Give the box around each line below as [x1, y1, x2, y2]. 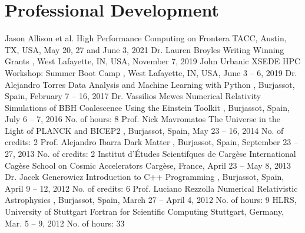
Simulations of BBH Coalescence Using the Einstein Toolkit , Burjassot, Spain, [5, 101, 290, 113]
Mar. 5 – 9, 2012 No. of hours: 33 [5, 216, 125, 229]
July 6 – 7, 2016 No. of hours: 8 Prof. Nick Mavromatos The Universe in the [5, 113, 280, 125]
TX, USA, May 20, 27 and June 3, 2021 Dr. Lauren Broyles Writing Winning [5, 43, 284, 55]
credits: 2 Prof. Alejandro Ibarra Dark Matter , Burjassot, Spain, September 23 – [5, 136, 298, 148]
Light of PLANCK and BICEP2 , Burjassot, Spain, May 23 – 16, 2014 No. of [5, 124, 284, 136]
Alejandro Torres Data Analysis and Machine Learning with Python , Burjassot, [5, 78, 295, 90]
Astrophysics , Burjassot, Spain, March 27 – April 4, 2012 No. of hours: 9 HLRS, [5, 193, 297, 206]
